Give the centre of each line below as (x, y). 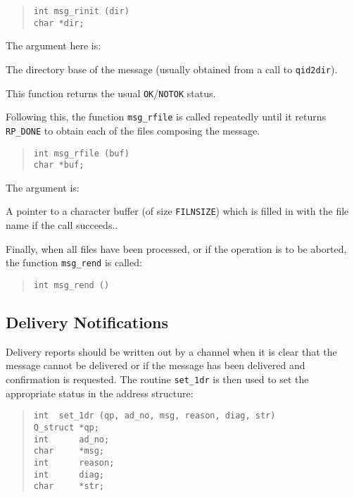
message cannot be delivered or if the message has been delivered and (156, 365)
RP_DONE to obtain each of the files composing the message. (133, 130)
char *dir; (59, 23)
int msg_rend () (71, 285)
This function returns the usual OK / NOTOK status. (111, 93)
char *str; (69, 486)
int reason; (74, 462)
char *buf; (59, 165)
